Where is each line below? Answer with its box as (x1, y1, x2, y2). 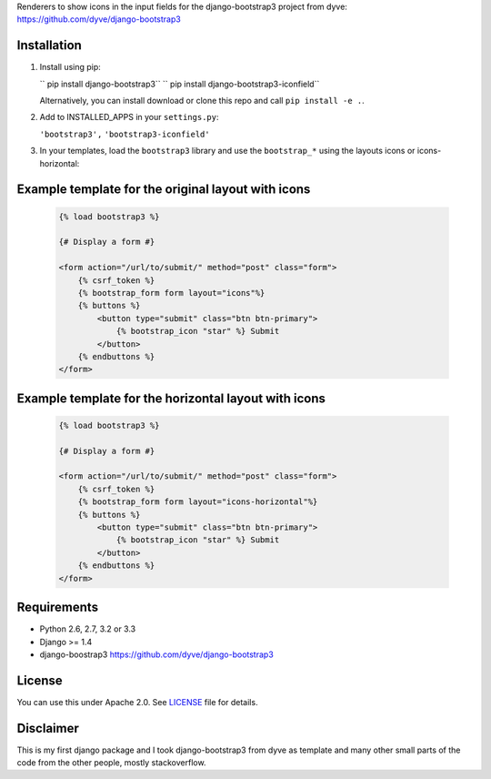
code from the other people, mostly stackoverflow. (16, 757, 206, 768)
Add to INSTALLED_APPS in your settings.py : (39, 112, 219, 123)
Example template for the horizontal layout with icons (16, 390, 326, 406)
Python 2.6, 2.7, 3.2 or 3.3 (39, 623, 136, 634)
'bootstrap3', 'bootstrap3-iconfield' (39, 128, 210, 139)
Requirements (16, 600, 99, 615)
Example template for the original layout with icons (16, 182, 311, 197)
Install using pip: (39, 62, 102, 73)
